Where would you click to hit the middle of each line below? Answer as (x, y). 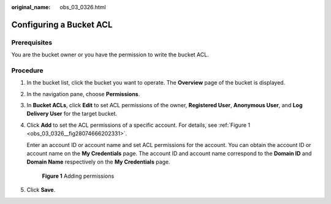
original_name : (31, 7)
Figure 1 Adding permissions (78, 176)
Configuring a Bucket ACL (62, 25)
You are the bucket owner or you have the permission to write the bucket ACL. (110, 55)
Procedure (27, 70)
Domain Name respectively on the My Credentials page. (99, 162)
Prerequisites (32, 42)
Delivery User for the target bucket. (72, 114)
